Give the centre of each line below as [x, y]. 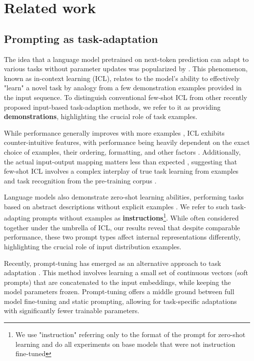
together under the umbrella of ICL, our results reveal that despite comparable [122, 227]
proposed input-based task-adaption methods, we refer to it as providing [112, 107]
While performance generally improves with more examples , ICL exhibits [114, 132]
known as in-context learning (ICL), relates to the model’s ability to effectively [122, 78]
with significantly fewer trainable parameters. [72, 311]
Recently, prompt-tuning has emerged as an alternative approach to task [113, 263]
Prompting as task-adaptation [81, 38]
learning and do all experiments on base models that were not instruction [125, 344]
